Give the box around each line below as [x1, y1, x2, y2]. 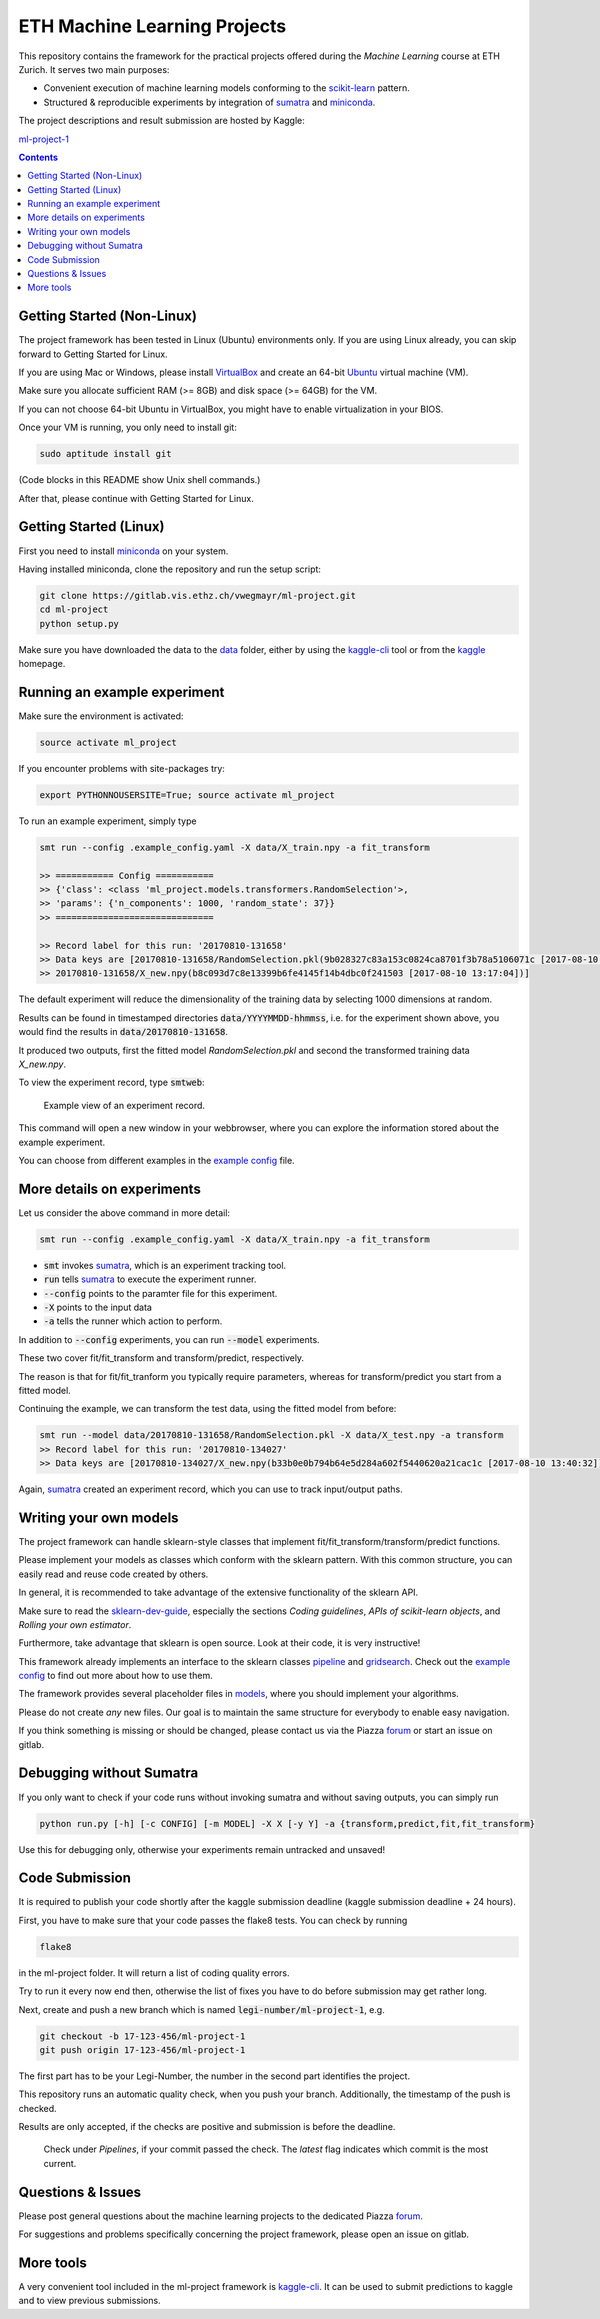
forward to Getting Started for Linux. [18, 348, 169, 360]
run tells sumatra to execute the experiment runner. [43, 1273, 257, 1285]
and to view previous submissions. [18, 2295, 161, 2307]
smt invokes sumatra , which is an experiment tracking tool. [43, 1259, 287, 1271]
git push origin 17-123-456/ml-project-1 [39, 2044, 246, 2055]
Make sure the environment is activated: [18, 710, 184, 722]
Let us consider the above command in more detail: [18, 1206, 230, 1219]
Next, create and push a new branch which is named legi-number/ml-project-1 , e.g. [18, 2003, 385, 2015]
